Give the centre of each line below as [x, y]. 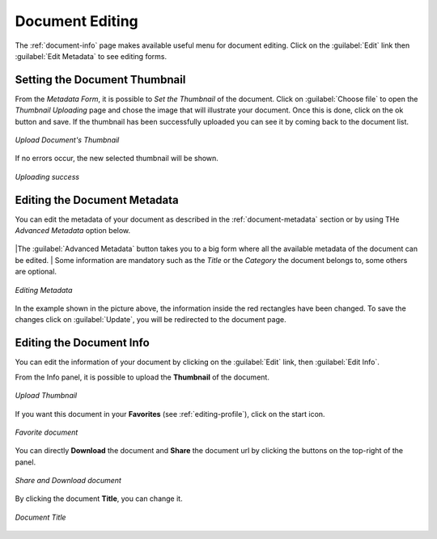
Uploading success [47, 176]
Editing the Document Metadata [97, 199]
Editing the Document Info [82, 343]
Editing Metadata [44, 290]
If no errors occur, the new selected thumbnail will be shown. [117, 159]
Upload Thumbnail [46, 396]
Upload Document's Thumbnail [67, 140]
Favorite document [47, 432]
